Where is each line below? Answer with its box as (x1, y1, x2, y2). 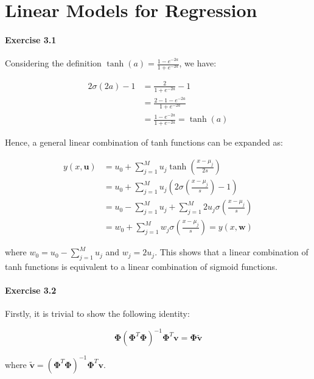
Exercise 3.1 (5, 33, 57, 46)
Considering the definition (5, 57, 102, 69)
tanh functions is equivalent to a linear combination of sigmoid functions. (5, 260, 277, 272)
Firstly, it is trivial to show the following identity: (5, 307, 190, 320)
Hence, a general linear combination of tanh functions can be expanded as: (5, 136, 283, 149)
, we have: (179, 57, 217, 69)
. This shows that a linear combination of (155, 246, 309, 258)
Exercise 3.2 (5, 284, 57, 297)
